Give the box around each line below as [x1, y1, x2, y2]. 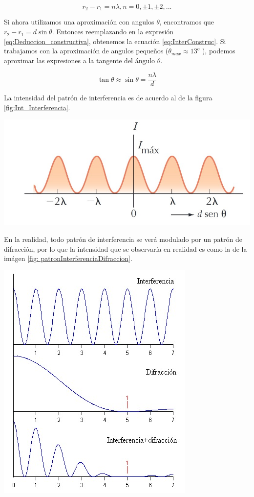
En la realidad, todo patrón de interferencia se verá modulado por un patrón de [4, 234, 242, 244]
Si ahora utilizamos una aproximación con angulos [4, 17, 154, 27]
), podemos [202, 46, 235, 56]
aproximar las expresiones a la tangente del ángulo [4, 55, 155, 65]
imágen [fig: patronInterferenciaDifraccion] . [4, 253, 132, 263]
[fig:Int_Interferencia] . [4, 102, 70, 113]
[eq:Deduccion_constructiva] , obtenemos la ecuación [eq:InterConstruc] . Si [4, 36, 226, 46]
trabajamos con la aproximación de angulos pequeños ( [4, 46, 169, 56]
